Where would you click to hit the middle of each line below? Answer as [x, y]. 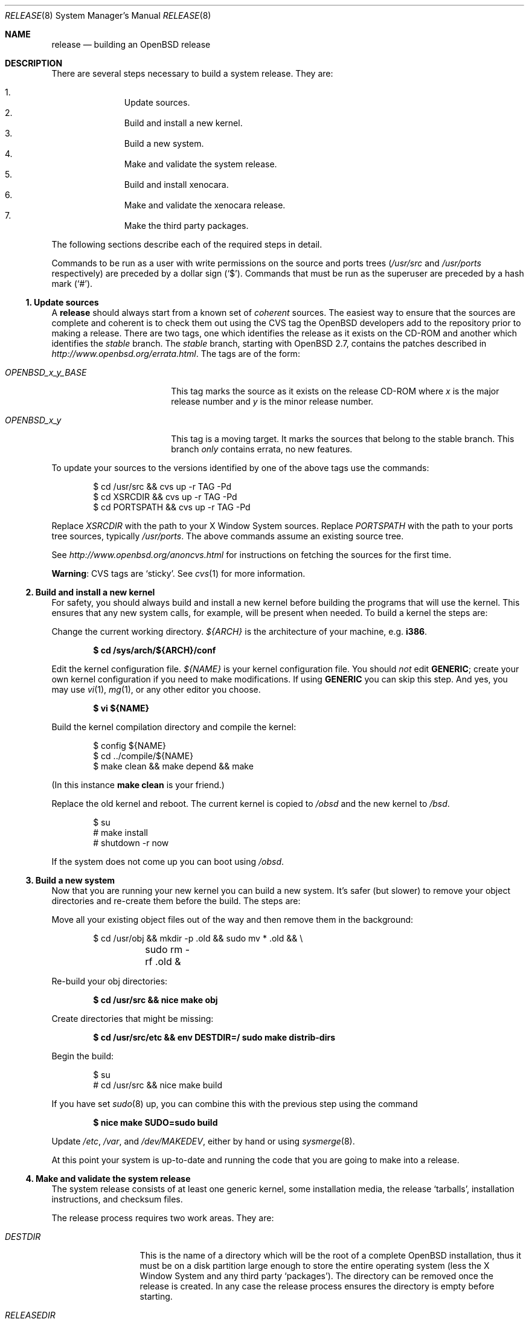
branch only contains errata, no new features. [262, 449]
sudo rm [164, 949]
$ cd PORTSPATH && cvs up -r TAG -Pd [172, 507]
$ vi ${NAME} [121, 708]
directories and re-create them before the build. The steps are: [176, 901]
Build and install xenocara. [176, 185]
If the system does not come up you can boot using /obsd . [168, 862]
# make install [120, 833]
